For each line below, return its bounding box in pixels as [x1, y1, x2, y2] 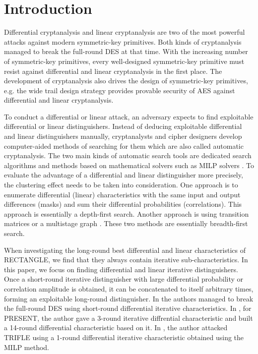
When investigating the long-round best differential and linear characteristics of [4, 244, 246, 255]
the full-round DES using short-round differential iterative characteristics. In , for [4, 303, 252, 313]
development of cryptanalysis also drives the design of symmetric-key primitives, [4, 75, 248, 86]
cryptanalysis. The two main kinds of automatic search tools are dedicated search [4, 150, 252, 161]
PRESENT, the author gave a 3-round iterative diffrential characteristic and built [4, 312, 253, 323]
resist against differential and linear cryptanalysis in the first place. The [4, 65, 222, 76]
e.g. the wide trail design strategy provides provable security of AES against [4, 85, 235, 95]
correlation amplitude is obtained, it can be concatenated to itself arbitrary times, [4, 283, 254, 294]
